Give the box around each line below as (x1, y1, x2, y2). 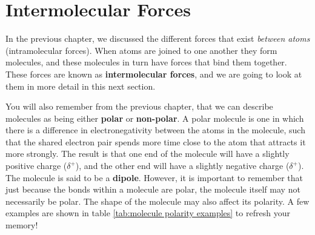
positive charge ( (5, 159, 67, 172)
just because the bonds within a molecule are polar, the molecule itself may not (5, 183, 300, 196)
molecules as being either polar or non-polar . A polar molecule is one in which (5, 111, 304, 124)
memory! (5, 219, 38, 231)
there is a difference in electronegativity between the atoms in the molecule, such (5, 124, 305, 136)
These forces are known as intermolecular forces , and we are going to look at (5, 67, 302, 80)
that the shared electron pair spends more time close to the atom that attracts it (5, 135, 306, 148)
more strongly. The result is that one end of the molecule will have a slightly (5, 147, 290, 160)
